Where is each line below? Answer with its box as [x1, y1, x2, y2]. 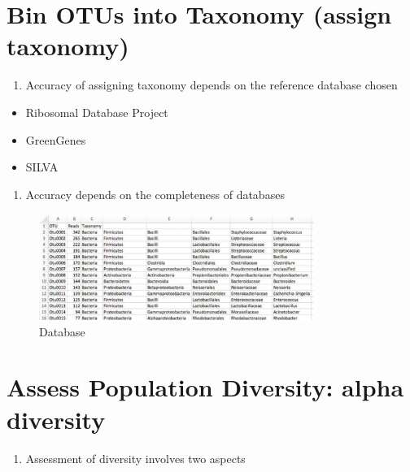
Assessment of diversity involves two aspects [25, 449, 246, 466]
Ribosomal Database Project [25, 103, 168, 120]
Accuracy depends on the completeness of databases [25, 185, 285, 202]
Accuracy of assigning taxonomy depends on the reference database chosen [25, 76, 398, 93]
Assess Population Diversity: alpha [7, 370, 404, 404]
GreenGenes [25, 131, 86, 148]
